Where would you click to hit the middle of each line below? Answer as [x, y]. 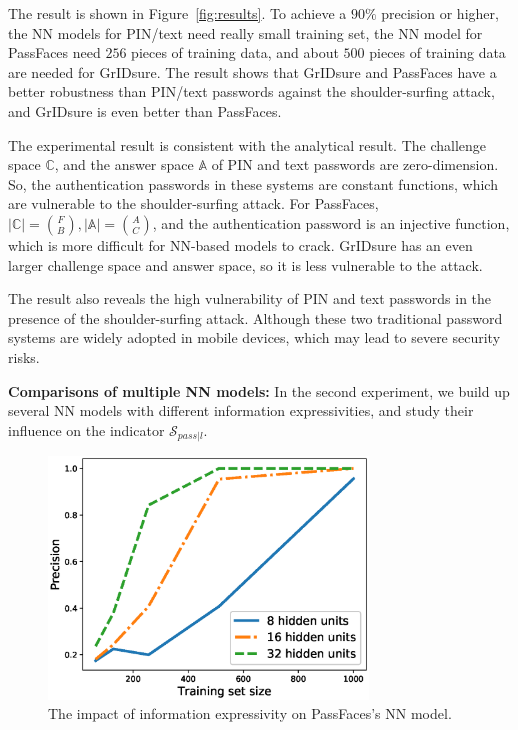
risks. [24, 356]
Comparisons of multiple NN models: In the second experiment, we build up [259, 390]
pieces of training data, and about [235, 52]
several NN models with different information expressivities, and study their [241, 410]
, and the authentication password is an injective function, [331, 222]
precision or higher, [440, 13]
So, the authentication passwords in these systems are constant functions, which [253, 183]
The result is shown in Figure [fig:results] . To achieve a [177, 13]
